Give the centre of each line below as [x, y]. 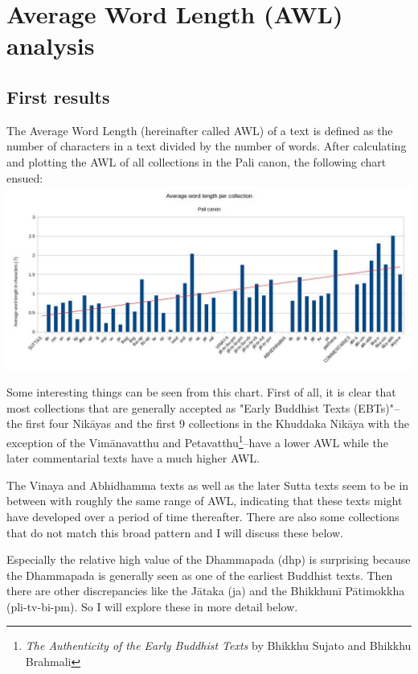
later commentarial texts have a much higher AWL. [133, 458]
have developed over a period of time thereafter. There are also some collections [203, 516]
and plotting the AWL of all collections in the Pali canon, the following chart [197, 161]
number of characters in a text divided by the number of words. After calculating [207, 146]
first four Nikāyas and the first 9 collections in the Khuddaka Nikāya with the [217, 423]
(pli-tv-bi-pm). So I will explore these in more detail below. [152, 606]
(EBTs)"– [376, 407]
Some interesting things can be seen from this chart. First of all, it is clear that [201, 392]
